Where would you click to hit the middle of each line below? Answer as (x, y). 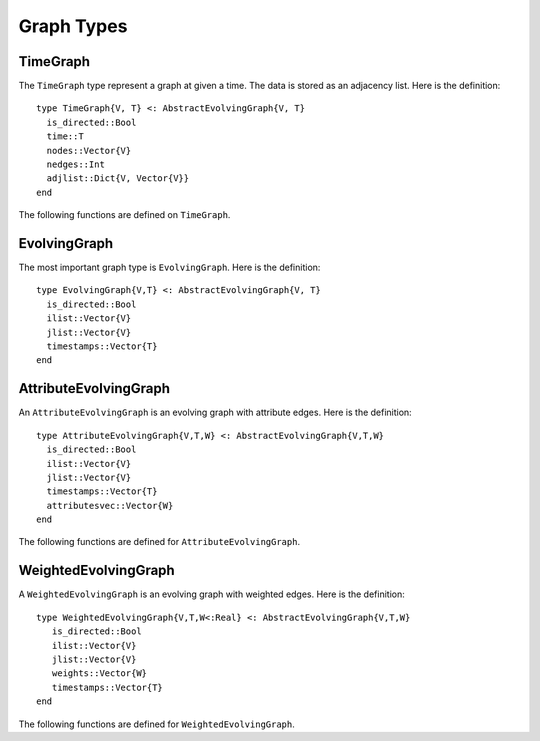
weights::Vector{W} (99, 673)
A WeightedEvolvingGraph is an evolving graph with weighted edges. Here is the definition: (211, 594)
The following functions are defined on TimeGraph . (124, 215)
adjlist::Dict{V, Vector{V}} (118, 178)
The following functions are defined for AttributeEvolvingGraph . (159, 542)
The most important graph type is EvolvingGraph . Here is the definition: (169, 267)
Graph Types (73, 26)
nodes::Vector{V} (89, 150)
